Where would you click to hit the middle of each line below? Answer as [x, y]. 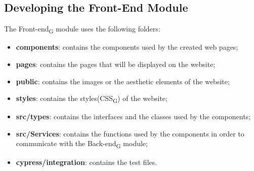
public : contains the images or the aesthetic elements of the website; [123, 81]
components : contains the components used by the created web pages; [127, 47]
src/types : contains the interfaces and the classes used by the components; [133, 116]
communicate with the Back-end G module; [82, 144]
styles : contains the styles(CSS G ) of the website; [92, 99]
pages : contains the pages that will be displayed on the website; [116, 64]
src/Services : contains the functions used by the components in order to [130, 133]
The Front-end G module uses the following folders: [82, 29]
